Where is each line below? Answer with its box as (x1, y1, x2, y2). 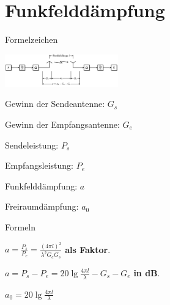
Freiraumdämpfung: (5, 200, 79, 213)
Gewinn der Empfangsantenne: (5, 118, 120, 131)
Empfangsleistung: (5, 159, 73, 172)
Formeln (5, 220, 36, 233)
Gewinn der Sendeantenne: (5, 97, 105, 110)
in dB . (133, 266, 160, 279)
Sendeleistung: (5, 138, 59, 151)
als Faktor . (65, 243, 111, 255)
